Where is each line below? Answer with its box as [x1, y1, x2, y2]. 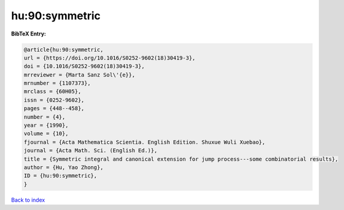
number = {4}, [23, 113, 66, 120]
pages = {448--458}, [23, 105, 84, 112]
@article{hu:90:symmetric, [23, 46, 104, 53]
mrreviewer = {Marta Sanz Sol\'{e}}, [23, 71, 136, 78]
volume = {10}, [23, 130, 69, 137]
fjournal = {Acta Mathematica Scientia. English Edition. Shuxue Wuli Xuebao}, [23, 138, 266, 146]
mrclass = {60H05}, [23, 88, 81, 95]
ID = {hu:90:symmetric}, [23, 172, 98, 179]
